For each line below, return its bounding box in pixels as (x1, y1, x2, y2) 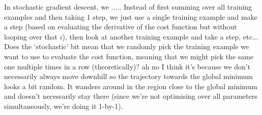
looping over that (4, 31, 58, 42)
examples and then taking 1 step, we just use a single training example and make (4, 11, 257, 22)
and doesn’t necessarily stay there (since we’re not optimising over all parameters (4, 91, 257, 101)
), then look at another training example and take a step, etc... (62, 31, 258, 42)
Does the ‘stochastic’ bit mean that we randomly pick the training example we (4, 41, 249, 52)
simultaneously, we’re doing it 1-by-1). (4, 100, 123, 111)
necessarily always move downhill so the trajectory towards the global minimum (4, 71, 253, 82)
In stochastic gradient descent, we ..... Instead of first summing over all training (4, 2, 252, 12)
